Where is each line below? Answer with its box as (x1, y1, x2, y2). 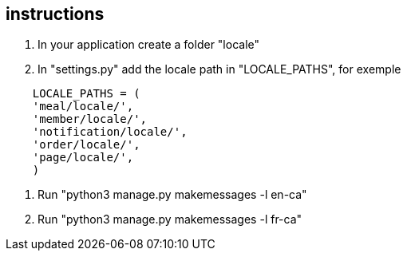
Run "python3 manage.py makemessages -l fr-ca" (38, 212, 302, 227)
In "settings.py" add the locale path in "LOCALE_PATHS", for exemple (38, 62, 401, 77)
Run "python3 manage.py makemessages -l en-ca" (38, 188, 307, 202)
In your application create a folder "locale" (38, 38, 260, 52)
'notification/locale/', (32, 125, 188, 139)
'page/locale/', (32, 151, 134, 164)
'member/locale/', (32, 113, 148, 126)
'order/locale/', (32, 138, 140, 152)
